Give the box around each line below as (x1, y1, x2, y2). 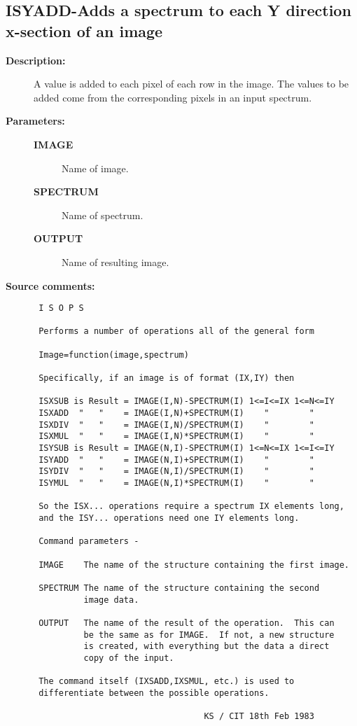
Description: (6, 53, 66, 67)
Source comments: (6, 278, 95, 293)
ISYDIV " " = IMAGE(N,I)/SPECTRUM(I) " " (38, 466, 314, 477)
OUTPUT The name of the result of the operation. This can (38, 617, 335, 628)
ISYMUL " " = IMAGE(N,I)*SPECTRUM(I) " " (38, 477, 314, 488)
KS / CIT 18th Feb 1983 (204, 711, 314, 722)
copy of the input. (83, 652, 174, 663)
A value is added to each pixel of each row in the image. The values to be (34, 76, 349, 91)
